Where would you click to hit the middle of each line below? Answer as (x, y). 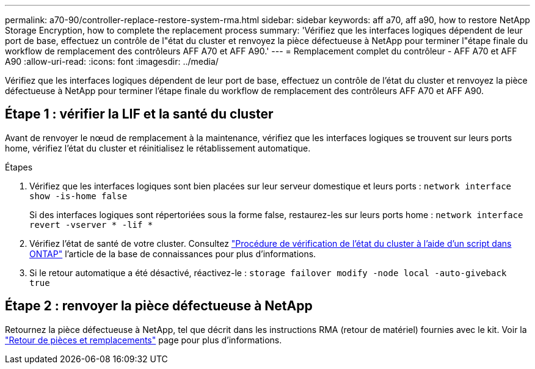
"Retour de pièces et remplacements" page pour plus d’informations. (144, 340)
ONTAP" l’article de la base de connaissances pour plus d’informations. (173, 254)
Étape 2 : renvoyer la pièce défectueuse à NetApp (159, 306)
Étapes (19, 167)
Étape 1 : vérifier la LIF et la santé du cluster (139, 114)
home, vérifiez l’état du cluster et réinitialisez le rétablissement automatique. (158, 148)
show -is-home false (78, 196)
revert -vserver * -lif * (91, 225)
